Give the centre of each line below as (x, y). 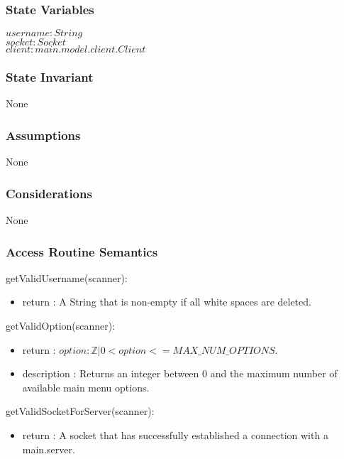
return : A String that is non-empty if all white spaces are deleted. (167, 302)
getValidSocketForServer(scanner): (80, 411)
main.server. (49, 449)
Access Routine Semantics (82, 251)
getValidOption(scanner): (61, 326)
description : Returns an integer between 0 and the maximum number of (180, 373)
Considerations (49, 193)
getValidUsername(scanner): (67, 277)
